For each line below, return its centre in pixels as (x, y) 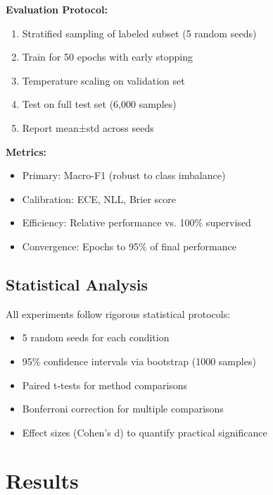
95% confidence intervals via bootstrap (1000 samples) (139, 361)
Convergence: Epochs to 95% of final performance (129, 246)
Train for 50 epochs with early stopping (107, 57)
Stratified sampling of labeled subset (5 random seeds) (139, 33)
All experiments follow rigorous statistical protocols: (118, 313)
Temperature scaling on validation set (103, 80)
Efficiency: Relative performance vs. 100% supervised (136, 222)
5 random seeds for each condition (96, 337)
